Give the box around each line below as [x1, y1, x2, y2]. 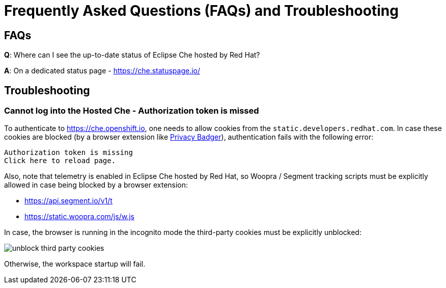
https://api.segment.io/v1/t [24, 196, 113, 205]
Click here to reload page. [4, 156, 116, 165]
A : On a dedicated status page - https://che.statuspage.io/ [4, 66, 200, 75]
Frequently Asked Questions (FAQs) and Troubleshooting [4, 2, 399, 19]
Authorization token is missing [4, 148, 133, 157]
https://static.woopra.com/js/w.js [24, 212, 134, 221]
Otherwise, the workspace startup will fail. [4, 259, 146, 269]
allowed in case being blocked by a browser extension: [4, 180, 188, 190]
